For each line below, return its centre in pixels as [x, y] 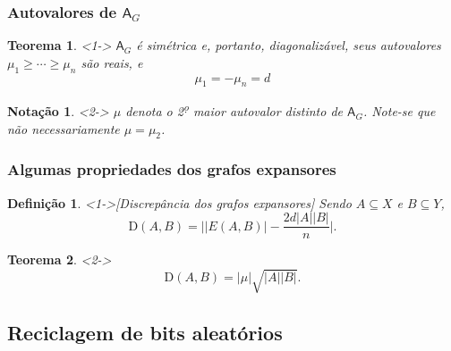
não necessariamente [64, 128]
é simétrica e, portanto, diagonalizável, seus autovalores [289, 45]
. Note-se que [399, 111]
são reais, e [112, 62]
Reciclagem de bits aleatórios [145, 332]
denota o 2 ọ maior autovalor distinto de [234, 110]
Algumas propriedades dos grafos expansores [172, 169]
